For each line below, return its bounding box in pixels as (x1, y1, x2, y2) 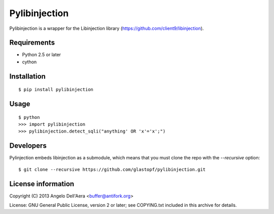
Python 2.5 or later (22, 52, 61, 58)
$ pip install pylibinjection (18, 87, 94, 93)
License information (9, 180, 75, 188)
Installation (9, 72, 46, 80)
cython (22, 59, 37, 65)
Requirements (9, 38, 55, 47)
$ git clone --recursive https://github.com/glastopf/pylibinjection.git (18, 166, 206, 172)
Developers (9, 142, 47, 150)
